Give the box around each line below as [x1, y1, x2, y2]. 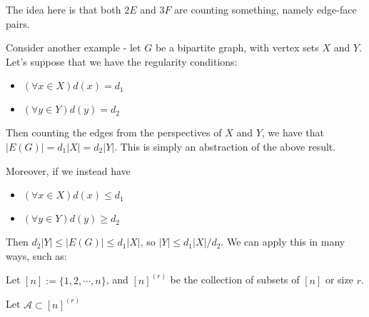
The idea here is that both [6, 2, 121, 16]
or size [325, 272, 353, 287]
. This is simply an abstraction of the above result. [114, 139, 336, 154]
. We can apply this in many [221, 234, 345, 249]
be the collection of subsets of [170, 272, 300, 287]
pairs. [6, 16, 30, 31]
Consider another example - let [6, 40, 141, 55]
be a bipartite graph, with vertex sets [155, 40, 319, 55]
